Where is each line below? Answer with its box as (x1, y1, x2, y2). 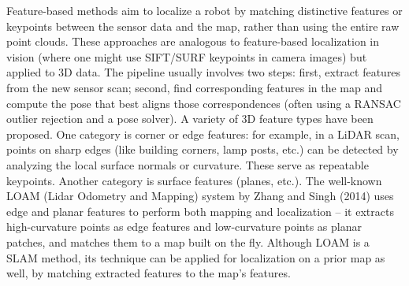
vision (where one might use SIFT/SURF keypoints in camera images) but (6, 48, 367, 65)
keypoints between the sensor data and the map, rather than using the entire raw (6, 17, 400, 34)
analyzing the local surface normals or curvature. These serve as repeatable (6, 156, 369, 173)
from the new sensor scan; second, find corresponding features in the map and (6, 79, 383, 95)
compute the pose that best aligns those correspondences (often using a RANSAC (6, 95, 401, 111)
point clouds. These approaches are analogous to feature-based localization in (6, 33, 380, 50)
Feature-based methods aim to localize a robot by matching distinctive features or (6, 2, 403, 18)
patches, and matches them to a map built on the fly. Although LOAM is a (6, 233, 370, 250)
